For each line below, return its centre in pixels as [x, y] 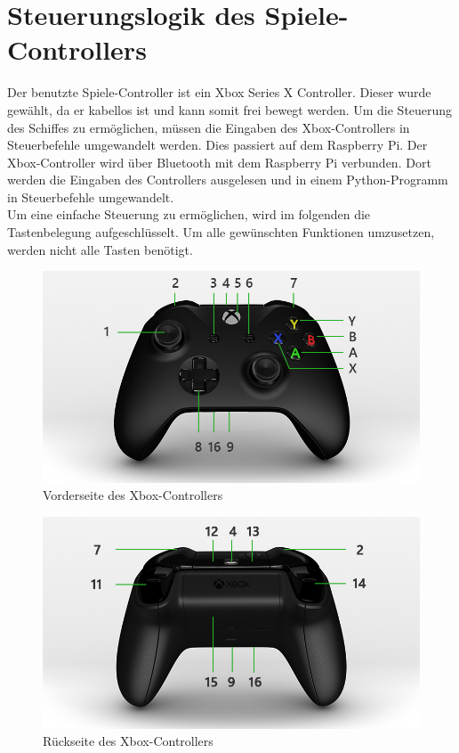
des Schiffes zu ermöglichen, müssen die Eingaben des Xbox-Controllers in [209, 127]
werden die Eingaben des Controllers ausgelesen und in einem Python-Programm [228, 180]
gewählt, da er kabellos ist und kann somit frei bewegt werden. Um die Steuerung [230, 109]
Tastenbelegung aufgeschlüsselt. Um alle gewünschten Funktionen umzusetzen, [221, 232]
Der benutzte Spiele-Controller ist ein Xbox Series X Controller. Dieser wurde [219, 92]
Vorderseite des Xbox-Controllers [133, 495]
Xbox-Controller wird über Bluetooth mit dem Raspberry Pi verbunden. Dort [219, 162]
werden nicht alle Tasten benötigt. [100, 249]
